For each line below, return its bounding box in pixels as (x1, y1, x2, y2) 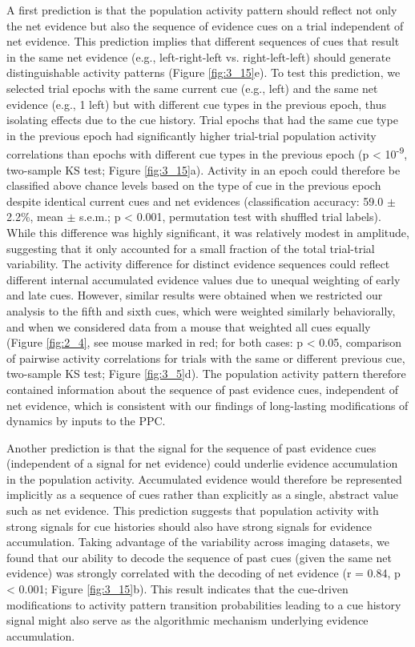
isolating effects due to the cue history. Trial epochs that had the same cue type (6, 111, 398, 128)
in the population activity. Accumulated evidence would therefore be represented (6, 470, 402, 487)
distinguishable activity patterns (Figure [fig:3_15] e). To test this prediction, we (6, 64, 401, 81)
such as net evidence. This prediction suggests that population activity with (6, 502, 379, 519)
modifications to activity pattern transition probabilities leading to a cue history (6, 596, 401, 613)
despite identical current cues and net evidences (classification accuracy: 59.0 (6, 192, 384, 209)
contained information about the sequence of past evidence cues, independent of (6, 380, 399, 397)
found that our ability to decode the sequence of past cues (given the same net (6, 549, 392, 565)
